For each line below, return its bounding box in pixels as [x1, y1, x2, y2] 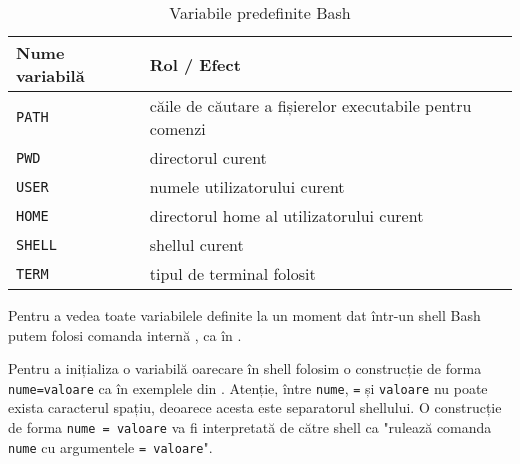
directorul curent [149, 146, 267, 169]
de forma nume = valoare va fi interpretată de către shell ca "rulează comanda [8, 417, 492, 438]
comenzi [149, 117, 206, 140]
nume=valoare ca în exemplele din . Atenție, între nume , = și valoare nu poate [8, 377, 488, 398]
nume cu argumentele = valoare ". [8, 436, 213, 457]
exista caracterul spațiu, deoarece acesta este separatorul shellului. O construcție [8, 397, 502, 418]
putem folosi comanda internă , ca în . [8, 324, 242, 345]
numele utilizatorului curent [149, 175, 345, 198]
